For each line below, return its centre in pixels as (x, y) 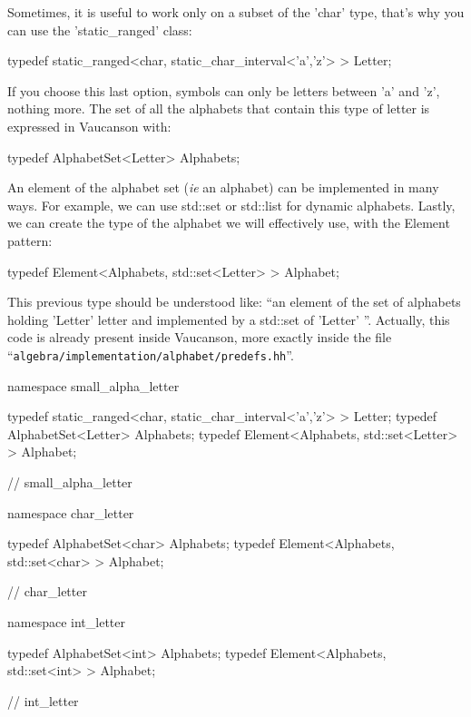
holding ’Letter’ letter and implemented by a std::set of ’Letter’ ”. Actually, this (229, 319)
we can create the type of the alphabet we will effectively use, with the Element (229, 223)
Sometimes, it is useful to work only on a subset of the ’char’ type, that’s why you (236, 12)
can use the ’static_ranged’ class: (100, 29)
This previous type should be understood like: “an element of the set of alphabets (234, 302)
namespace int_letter (66, 621)
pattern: (30, 240)
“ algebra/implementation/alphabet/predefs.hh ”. (151, 354)
